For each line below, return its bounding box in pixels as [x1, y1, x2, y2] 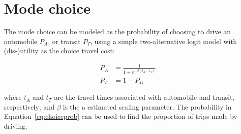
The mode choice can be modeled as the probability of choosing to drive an [4, 26, 231, 37]
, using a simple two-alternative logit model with [90, 36, 237, 46]
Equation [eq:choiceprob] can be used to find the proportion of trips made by [4, 111, 238, 121]
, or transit [48, 36, 81, 46]
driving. [4, 121, 28, 131]
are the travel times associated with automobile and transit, [54, 92, 235, 102]
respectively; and [4, 101, 55, 112]
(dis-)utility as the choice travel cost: [4, 45, 115, 56]
